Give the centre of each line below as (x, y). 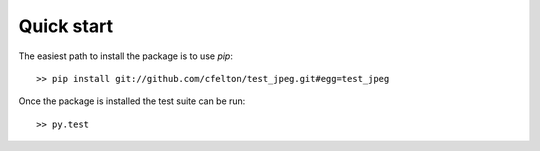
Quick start (66, 26)
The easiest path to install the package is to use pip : (126, 56)
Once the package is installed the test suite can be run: (132, 101)
